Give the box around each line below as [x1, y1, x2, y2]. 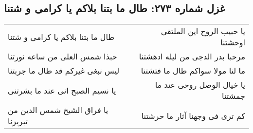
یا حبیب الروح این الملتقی [161, 25, 245, 37]
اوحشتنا [220, 37, 245, 48]
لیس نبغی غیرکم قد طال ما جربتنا [8, 65, 120, 76]
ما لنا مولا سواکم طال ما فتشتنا [141, 65, 245, 76]
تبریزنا [8, 115, 28, 127]
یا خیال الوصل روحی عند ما [155, 79, 245, 91]
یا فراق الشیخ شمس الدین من [8, 104, 108, 116]
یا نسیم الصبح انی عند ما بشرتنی [8, 84, 116, 96]
